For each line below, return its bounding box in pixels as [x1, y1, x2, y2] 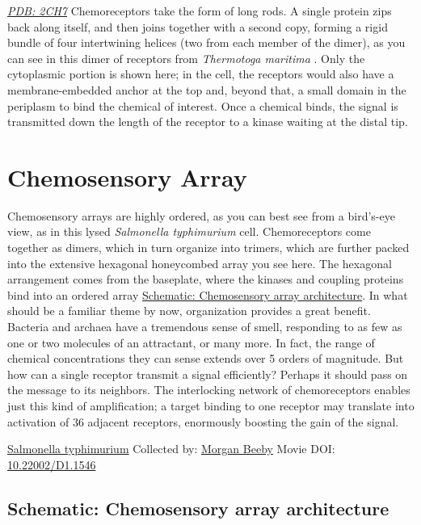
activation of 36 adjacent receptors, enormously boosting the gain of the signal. [7, 413, 399, 430]
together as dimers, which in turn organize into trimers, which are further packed [7, 239, 410, 256]
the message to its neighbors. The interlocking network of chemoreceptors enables [7, 381, 410, 398]
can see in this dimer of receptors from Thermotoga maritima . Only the [7, 49, 365, 66]
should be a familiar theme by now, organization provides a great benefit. [7, 302, 371, 319]
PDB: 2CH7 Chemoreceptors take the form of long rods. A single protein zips [7, 2, 392, 19]
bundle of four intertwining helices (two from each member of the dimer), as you [7, 34, 406, 51]
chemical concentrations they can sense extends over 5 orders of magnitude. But [7, 350, 404, 367]
